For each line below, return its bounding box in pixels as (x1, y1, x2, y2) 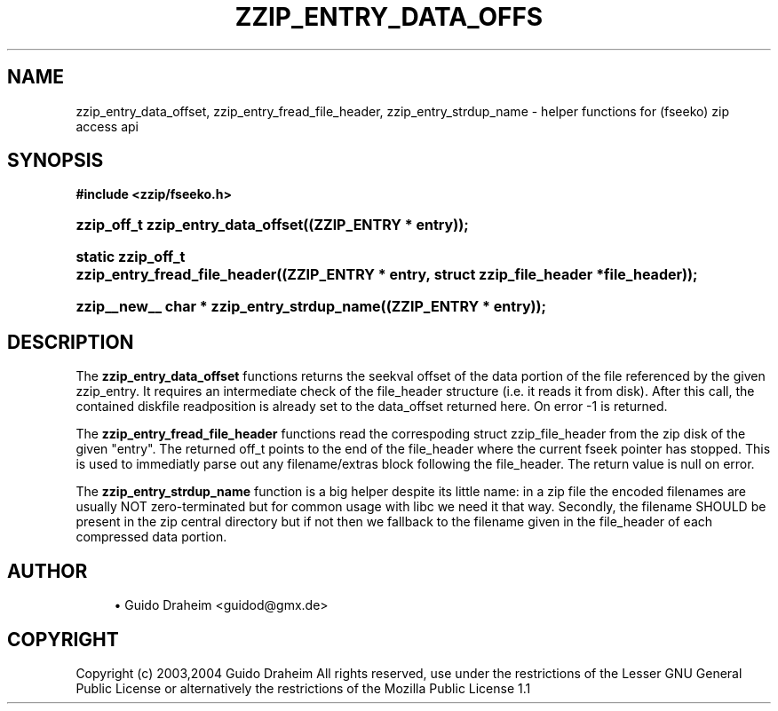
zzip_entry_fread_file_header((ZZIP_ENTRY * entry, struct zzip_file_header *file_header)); (75, 265, 698, 284)
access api (75, 118, 139, 134)
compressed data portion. (75, 529, 227, 545)
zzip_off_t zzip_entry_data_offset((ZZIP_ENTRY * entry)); (75, 216, 469, 234)
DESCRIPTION (7, 330, 134, 353)
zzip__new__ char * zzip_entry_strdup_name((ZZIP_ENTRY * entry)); (75, 297, 547, 316)
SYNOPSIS (7, 149, 104, 172)
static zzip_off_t (75, 248, 186, 266)
